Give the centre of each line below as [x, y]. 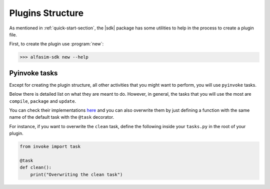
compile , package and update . [43, 101]
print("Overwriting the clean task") [76, 174]
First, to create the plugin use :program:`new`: [56, 44]
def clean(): [36, 168]
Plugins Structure [46, 13]
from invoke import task [50, 147]
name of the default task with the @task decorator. [62, 117]
